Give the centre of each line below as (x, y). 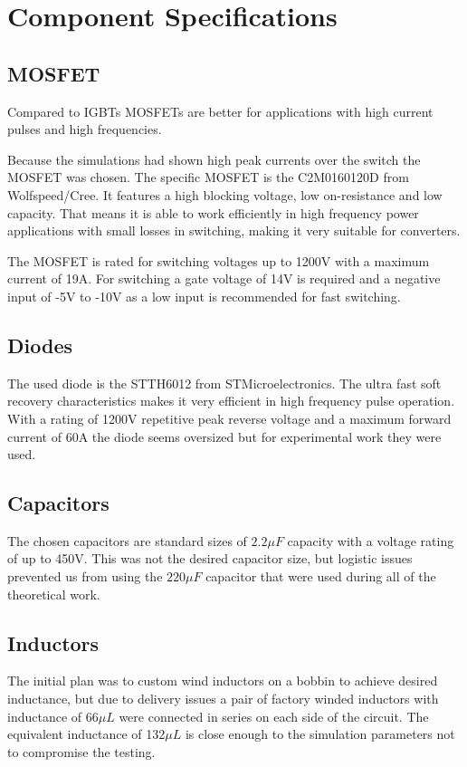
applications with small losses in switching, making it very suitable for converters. (234, 230)
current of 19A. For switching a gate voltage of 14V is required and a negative (224, 278)
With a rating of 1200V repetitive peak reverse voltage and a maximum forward (229, 418)
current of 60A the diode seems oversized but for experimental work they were (224, 436)
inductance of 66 (53, 716)
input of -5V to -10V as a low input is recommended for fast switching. (204, 296)
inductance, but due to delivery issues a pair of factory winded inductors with (223, 699)
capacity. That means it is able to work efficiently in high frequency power (213, 212)
